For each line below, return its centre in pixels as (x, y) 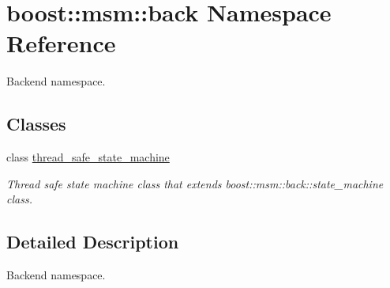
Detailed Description (93, 242)
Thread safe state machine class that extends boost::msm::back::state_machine (195, 183)
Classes (36, 124)
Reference (61, 43)
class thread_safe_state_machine (88, 157)
